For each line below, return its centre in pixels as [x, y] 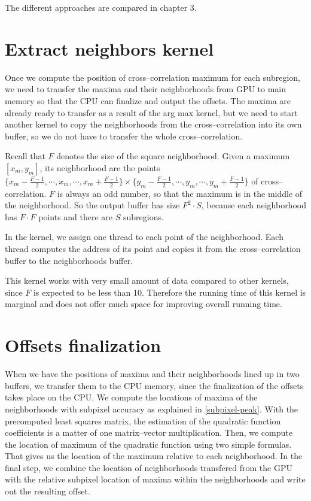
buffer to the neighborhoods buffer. [69, 260]
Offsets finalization [83, 345]
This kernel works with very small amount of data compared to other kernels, [147, 280]
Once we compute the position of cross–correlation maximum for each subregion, [153, 77]
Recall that [25, 156]
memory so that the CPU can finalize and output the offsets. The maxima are [148, 100]
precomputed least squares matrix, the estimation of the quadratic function [143, 420]
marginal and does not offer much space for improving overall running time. [144, 304]
